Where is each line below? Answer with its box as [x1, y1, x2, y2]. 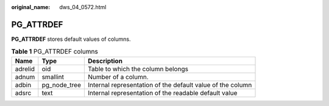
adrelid [15, 65, 35, 73]
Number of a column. [87, 72, 149, 81]
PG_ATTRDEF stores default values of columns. [11, 35, 131, 43]
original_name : [11, 4, 51, 10]
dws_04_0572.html [59, 4, 107, 10]
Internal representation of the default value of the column [87, 80, 252, 89]
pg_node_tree [41, 80, 82, 89]
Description [87, 57, 123, 65]
